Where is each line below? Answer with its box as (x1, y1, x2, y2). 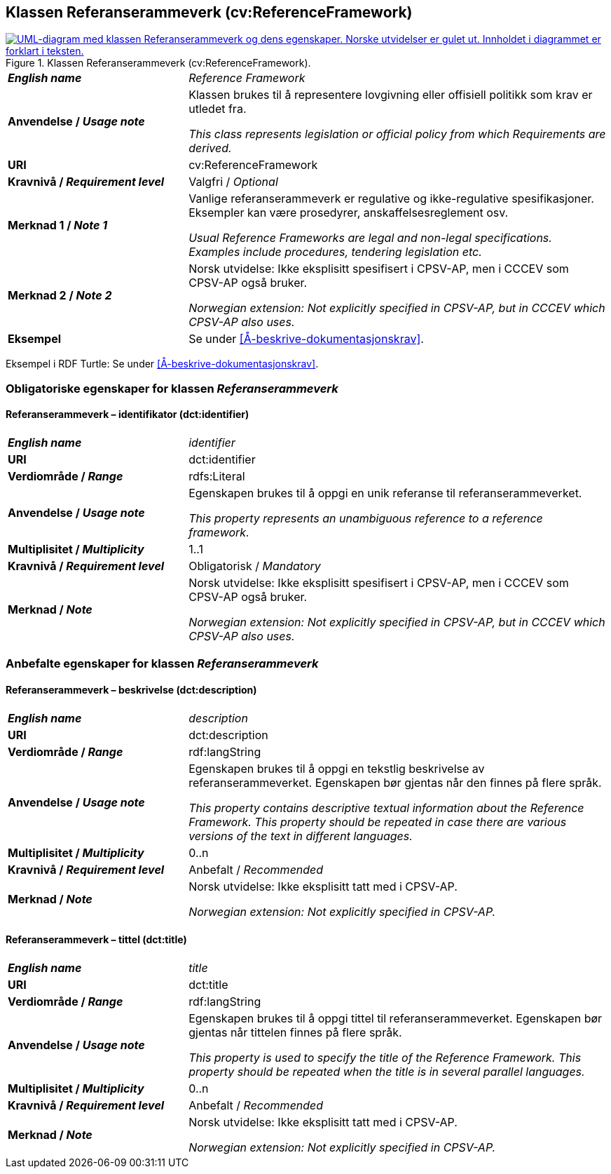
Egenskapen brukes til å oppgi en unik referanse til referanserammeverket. (188, 486, 582, 501)
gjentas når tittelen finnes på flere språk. (188, 1025, 402, 1039)
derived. (188, 141, 232, 156)
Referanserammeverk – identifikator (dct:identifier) (6, 408, 249, 421)
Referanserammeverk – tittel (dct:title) (6, 933, 187, 946)
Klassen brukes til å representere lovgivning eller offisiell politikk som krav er (188, 88, 593, 102)
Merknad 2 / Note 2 (8, 288, 112, 303)
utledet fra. (188, 102, 247, 116)
